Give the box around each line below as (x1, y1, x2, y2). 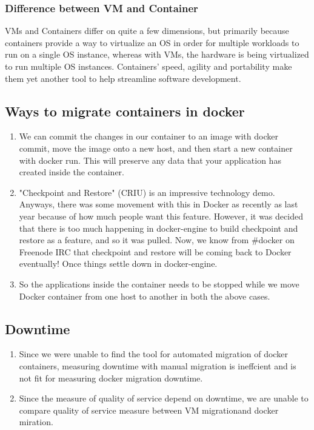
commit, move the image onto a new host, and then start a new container (19, 141, 293, 154)
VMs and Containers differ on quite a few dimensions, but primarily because (5, 24, 289, 37)
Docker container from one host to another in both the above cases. (19, 289, 270, 302)
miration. (19, 415, 53, 428)
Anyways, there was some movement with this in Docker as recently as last (19, 198, 298, 210)
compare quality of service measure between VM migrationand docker (19, 403, 279, 416)
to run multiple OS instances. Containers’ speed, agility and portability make (5, 60, 292, 72)
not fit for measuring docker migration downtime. (19, 371, 203, 384)
